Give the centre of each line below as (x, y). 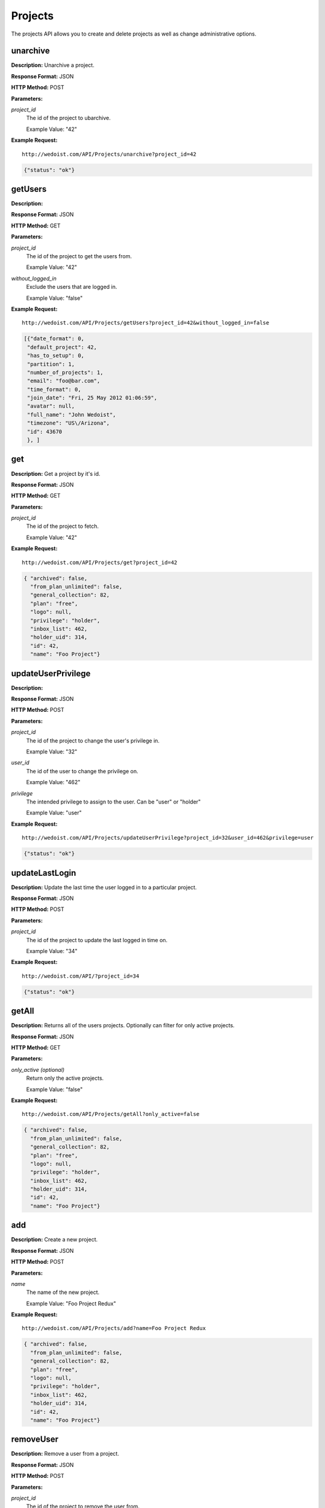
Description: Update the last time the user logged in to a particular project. (104, 887)
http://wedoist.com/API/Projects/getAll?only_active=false (111, 1114)
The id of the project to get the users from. (79, 256)
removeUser (35, 1440)
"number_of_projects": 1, (65, 372)
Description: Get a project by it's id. (56, 474)
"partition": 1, (51, 364)
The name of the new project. (63, 1292)
